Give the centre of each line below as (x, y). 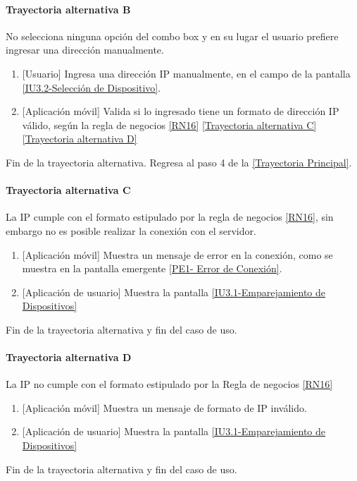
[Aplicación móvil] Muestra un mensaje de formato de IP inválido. (164, 407)
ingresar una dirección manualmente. (85, 50)
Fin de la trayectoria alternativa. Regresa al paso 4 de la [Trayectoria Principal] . (179, 162)
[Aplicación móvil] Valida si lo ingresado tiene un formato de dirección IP (181, 111)
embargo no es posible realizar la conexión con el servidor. (131, 230)
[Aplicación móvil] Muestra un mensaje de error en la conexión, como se (177, 254)
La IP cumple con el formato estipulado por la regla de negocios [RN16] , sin (170, 217)
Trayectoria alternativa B (68, 9)
